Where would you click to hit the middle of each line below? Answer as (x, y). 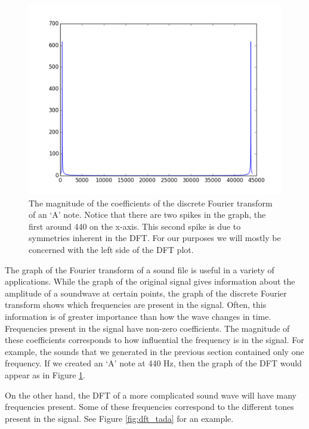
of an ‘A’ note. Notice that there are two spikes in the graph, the (147, 215)
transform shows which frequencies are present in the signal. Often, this (136, 305)
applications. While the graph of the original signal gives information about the (150, 281)
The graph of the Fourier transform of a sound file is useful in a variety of (140, 269)
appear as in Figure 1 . (45, 374)
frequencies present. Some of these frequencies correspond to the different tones (149, 407)
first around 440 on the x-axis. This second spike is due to (135, 226)
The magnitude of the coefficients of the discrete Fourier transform (151, 203)
